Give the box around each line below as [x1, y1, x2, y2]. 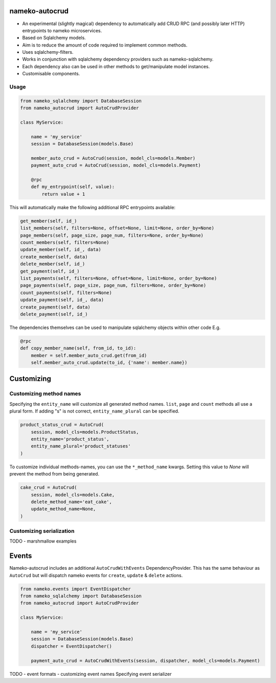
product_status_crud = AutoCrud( [20, 422, 104, 428]
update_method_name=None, [31, 506, 96, 512]
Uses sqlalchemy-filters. [22, 49, 74, 55]
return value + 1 [41, 191, 85, 197]
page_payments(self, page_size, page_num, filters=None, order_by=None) [20, 282, 206, 288]
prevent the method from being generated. [9, 471, 100, 477]
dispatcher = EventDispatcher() [31, 643, 112, 649]
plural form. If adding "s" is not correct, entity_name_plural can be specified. [9, 408, 179, 415]
